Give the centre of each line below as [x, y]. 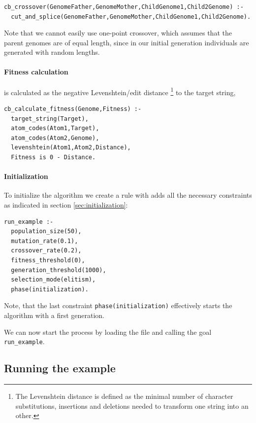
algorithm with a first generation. [54, 315]
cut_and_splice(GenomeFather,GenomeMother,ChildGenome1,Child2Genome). [131, 17]
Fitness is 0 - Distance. [53, 157]
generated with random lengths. [52, 52]
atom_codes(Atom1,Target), [55, 128]
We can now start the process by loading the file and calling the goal [108, 332]
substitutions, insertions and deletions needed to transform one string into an [132, 405]
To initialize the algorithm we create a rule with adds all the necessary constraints [128, 195]
